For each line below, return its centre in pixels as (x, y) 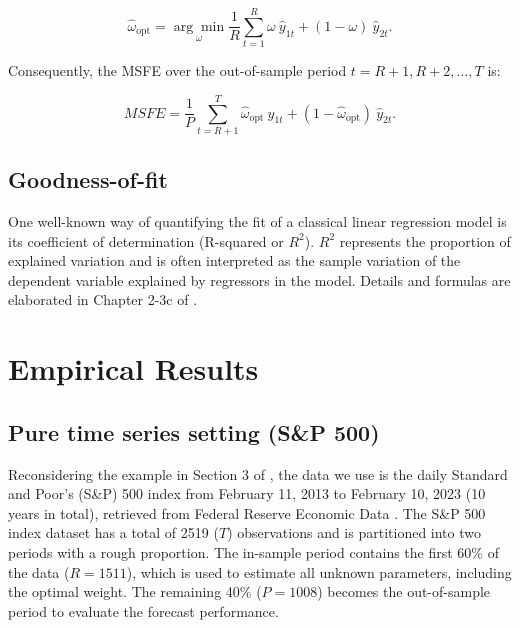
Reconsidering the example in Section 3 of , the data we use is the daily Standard (258, 473)
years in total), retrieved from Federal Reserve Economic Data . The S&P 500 (247, 512)
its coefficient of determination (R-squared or (146, 240)
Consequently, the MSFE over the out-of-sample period (177, 70)
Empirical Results (133, 368)
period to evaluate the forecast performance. (143, 610)
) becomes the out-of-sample (404, 591)
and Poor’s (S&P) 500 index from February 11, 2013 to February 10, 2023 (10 (247, 493)
